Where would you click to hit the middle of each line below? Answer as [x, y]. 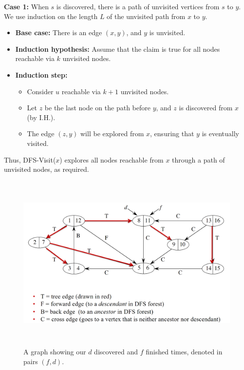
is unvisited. [167, 32]
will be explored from [112, 134]
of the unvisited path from [146, 16]
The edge [41, 134]
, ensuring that [172, 134]
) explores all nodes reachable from [112, 159]
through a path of [198, 159]
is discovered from [206, 108]
